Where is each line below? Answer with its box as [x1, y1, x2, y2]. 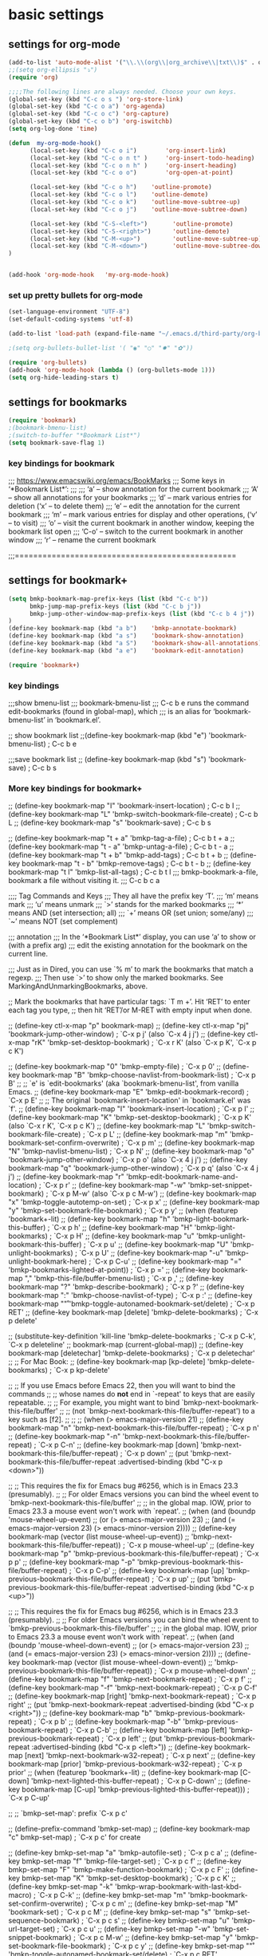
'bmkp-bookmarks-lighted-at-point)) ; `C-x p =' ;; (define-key [8, 1265, 211, 1275]
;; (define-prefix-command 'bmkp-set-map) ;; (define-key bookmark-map [8, 1824, 250, 1834]
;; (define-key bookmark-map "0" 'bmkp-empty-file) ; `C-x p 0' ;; [8, 1062, 222, 1071]
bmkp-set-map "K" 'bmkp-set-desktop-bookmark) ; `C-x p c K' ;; [22, 1873, 237, 1883]
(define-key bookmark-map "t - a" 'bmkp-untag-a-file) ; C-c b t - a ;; [8, 842, 235, 851]
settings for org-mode [8, 37, 121, 51]
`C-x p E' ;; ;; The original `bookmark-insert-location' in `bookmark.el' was [8, 1095, 251, 1106]
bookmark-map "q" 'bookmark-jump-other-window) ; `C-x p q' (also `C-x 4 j [8, 1163, 259, 1173]
